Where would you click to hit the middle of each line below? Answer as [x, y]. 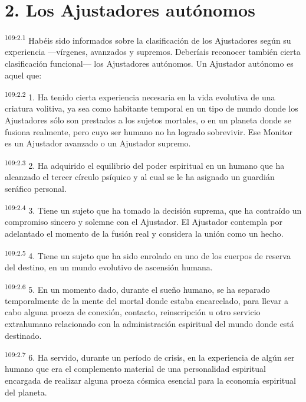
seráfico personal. [36, 188]
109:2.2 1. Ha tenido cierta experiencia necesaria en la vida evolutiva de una [140, 96]
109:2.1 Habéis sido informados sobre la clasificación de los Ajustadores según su [148, 39]
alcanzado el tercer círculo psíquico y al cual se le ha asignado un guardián [140, 177]
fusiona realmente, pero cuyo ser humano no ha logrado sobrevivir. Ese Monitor [149, 131]
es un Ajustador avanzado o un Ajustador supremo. [98, 143]
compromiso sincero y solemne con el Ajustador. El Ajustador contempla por [144, 222]
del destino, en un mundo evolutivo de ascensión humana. [109, 267]
